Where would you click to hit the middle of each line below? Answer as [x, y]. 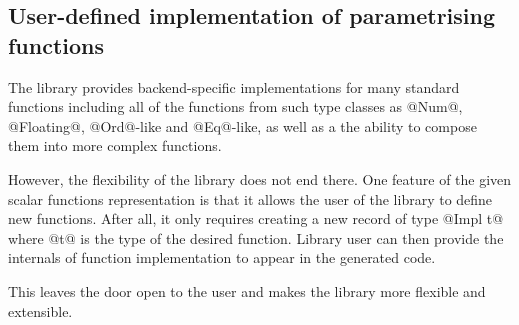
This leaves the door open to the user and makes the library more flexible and [247, 290]
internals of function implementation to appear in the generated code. [222, 257]
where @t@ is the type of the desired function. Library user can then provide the [256, 237]
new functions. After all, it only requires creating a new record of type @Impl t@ [256, 218]
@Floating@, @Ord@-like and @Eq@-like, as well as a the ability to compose [242, 125]
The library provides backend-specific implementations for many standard [234, 86]
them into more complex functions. [115, 145]
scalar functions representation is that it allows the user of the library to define [250, 198]
